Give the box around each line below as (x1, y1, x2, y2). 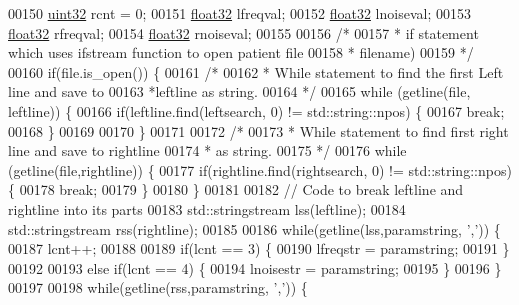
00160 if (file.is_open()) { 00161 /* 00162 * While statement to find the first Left (8, 61, 504, 82)
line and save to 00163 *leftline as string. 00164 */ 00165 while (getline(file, (8, 81, 471, 102)
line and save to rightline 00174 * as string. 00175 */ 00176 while (8, 140, 407, 161)
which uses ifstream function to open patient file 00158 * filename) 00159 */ (8, 42, 474, 63)
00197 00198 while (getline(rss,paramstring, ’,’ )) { (8, 277, 308, 298)
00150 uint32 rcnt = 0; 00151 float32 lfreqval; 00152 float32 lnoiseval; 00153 (8, 3, 471, 23)
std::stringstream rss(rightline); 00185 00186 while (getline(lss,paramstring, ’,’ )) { (8, 218, 501, 239)
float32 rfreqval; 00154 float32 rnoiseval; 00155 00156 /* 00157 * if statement (8, 22, 479, 43)
